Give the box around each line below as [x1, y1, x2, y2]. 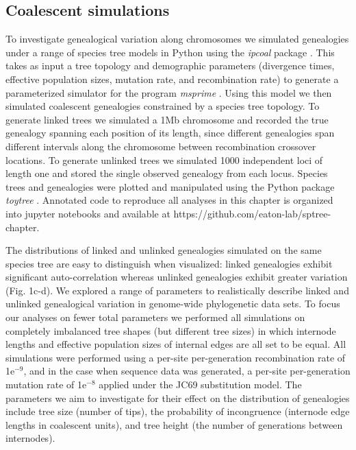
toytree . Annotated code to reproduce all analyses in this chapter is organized [5, 193, 333, 207]
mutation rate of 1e [5, 377, 87, 392]
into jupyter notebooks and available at [5, 206, 170, 220]
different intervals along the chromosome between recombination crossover [5, 139, 316, 153]
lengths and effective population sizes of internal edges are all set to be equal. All [5, 337, 346, 351]
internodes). [5, 431, 55, 445]
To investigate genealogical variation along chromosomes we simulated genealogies [5, 32, 349, 46]
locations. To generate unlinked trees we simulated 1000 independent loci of [5, 152, 323, 167]
